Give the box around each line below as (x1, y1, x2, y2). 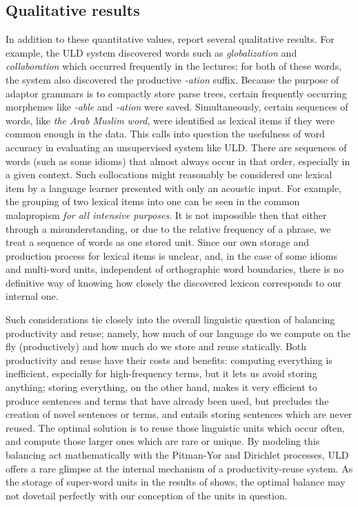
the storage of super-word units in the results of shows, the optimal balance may (6, 475, 346, 489)
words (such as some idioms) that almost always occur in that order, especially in (6, 153, 350, 168)
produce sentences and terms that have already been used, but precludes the (6, 393, 329, 408)
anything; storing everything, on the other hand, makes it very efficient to (6, 380, 317, 394)
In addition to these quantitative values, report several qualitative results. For (6, 32, 335, 46)
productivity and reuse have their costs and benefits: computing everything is (6, 352, 332, 367)
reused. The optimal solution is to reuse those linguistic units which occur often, (6, 420, 345, 434)
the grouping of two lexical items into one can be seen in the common (6, 194, 300, 209)
